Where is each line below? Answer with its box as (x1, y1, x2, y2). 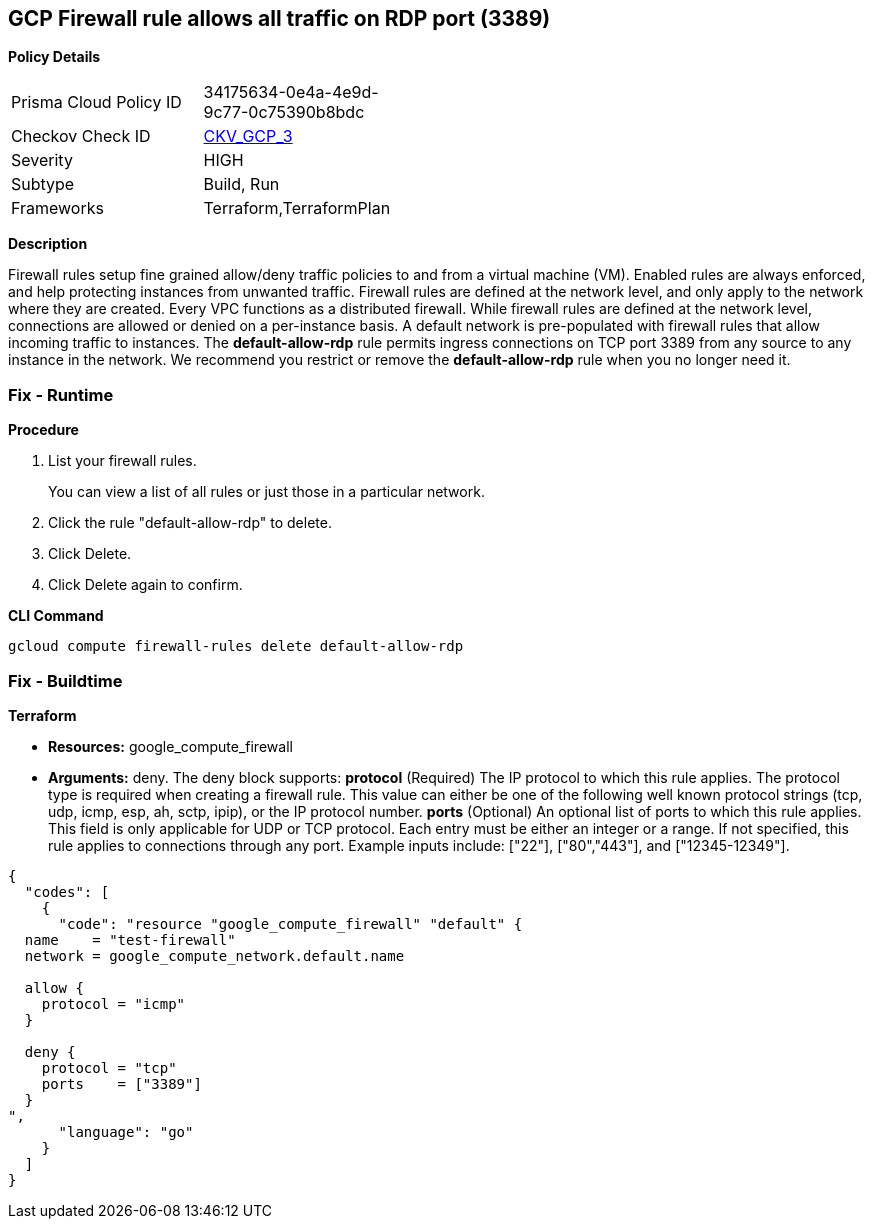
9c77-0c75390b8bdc (203, 102, 365, 123)
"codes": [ (24, 883, 110, 900)
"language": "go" (58, 1123, 194, 1140)
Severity (11, 150, 73, 171)
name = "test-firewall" (24, 931, 236, 948)
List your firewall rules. (48, 452, 197, 470)
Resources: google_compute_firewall (48, 737, 293, 755)
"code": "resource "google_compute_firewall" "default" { (58, 915, 523, 932)
